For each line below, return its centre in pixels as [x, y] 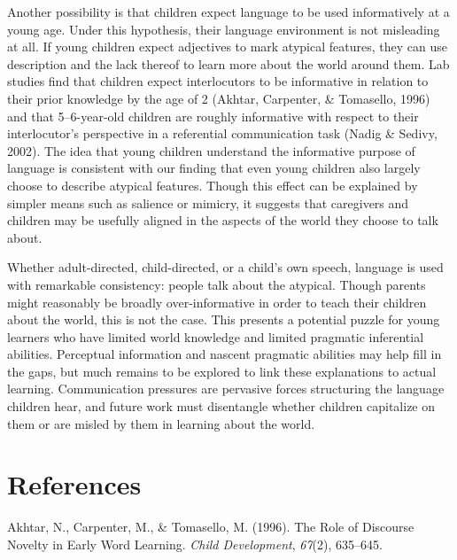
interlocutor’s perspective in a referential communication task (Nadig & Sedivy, [222, 133]
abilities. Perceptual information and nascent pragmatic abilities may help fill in [225, 354]
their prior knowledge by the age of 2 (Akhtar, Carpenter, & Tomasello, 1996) [219, 98]
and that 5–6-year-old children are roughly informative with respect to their [213, 116]
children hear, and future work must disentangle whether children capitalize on [221, 406]
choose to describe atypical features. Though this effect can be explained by [213, 185]
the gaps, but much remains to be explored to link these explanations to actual [222, 371]
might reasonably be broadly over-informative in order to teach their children [217, 302]
